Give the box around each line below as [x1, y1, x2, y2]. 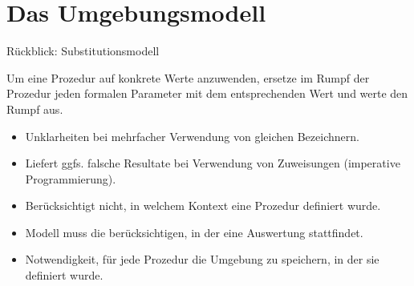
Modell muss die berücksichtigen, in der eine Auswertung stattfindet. [25, 224, 363, 240]
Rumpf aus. [6, 100, 63, 117]
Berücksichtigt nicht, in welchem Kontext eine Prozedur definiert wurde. [25, 197, 381, 214]
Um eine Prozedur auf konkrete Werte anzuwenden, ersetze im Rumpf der [6, 69, 370, 86]
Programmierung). [25, 170, 116, 187]
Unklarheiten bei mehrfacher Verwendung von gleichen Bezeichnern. [25, 127, 359, 144]
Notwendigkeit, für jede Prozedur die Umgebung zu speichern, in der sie [25, 251, 379, 268]
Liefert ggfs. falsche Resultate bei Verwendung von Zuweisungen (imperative [25, 155, 400, 171]
